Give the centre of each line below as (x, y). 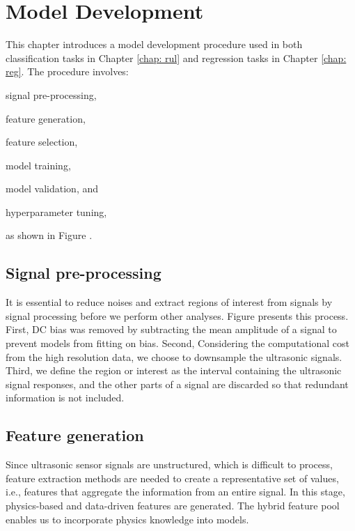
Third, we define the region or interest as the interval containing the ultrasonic (174, 370)
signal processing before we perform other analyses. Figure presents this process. (177, 315)
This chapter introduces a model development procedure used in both (154, 44)
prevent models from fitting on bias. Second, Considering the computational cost (177, 343)
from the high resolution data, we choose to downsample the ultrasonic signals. (174, 356)
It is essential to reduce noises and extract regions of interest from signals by (169, 302)
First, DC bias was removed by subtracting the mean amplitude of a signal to (171, 329)
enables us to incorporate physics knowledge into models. (127, 519)
